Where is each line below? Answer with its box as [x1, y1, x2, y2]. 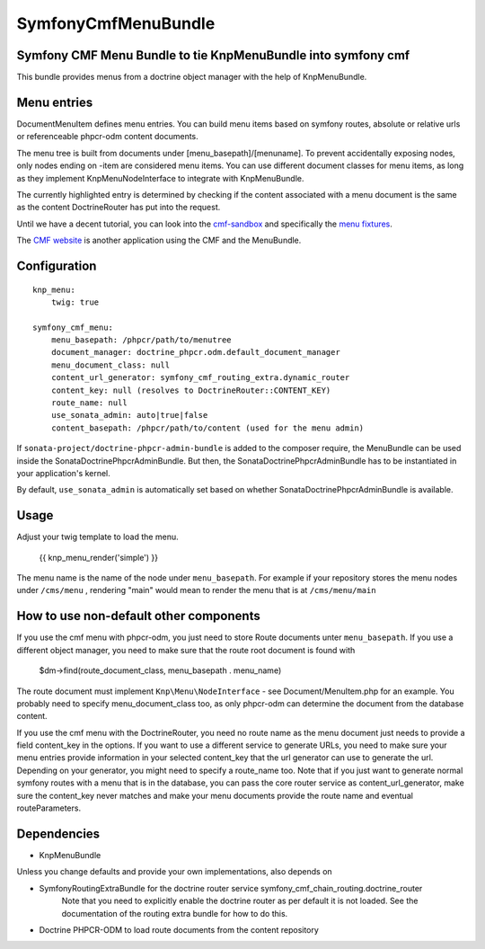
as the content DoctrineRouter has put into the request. [16, 202, 221, 213]
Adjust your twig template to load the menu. [16, 531, 179, 543]
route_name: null [50, 398, 128, 408]
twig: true [50, 297, 100, 307]
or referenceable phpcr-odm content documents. [16, 131, 199, 142]
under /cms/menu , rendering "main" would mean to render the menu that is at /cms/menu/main [16, 585, 376, 596]
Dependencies [16, 826, 101, 841]
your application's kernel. [16, 467, 111, 478]
